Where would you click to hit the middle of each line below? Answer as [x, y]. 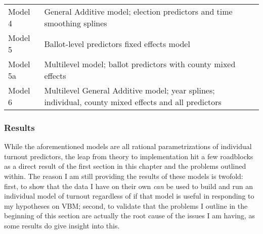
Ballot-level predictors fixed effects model [117, 43]
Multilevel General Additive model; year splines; [129, 90]
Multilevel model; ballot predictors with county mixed [140, 64]
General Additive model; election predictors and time [138, 11]
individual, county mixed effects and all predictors [133, 102]
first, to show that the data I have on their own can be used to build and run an [129, 186]
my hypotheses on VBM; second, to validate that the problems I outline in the [126, 205]
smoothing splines [76, 23]
